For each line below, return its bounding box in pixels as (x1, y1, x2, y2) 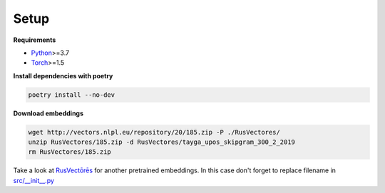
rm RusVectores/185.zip (28, 148, 112, 156)
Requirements (13, 36, 56, 44)
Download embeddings (13, 109, 84, 118)
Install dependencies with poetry (13, 71, 113, 80)
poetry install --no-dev (28, 90, 115, 99)
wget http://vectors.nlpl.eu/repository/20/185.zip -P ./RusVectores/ (28, 128, 281, 136)
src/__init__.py (13, 176, 55, 184)
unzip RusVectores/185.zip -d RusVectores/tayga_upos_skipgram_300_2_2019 (28, 138, 296, 146)
